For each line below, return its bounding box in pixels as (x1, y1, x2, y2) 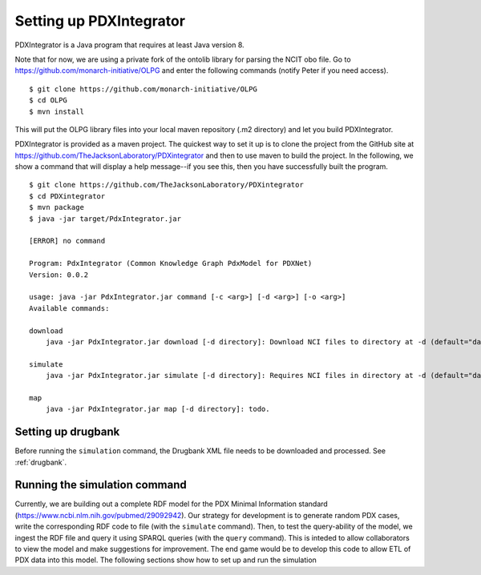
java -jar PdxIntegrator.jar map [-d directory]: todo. (45, 404, 270, 414)
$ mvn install (29, 107, 84, 116)
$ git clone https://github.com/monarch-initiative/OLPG (29, 84, 258, 94)
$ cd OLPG (29, 96, 67, 105)
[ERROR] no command (29, 236, 106, 246)
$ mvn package (29, 203, 84, 212)
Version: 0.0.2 (29, 270, 89, 279)
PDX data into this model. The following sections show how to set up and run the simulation (14, 555, 317, 565)
